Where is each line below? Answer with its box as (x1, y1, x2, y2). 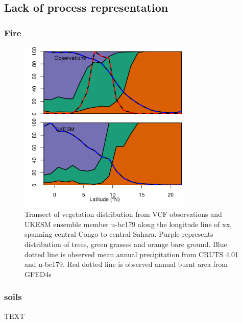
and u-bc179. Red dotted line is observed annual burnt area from (25, 259, 228, 269)
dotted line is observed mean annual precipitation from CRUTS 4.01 (25, 249, 238, 259)
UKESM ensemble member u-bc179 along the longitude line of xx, (25, 218, 232, 229)
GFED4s (25, 268, 52, 279)
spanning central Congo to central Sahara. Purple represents (25, 229, 213, 239)
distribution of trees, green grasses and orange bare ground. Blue (25, 239, 227, 250)
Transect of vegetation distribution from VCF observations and (25, 209, 222, 219)
